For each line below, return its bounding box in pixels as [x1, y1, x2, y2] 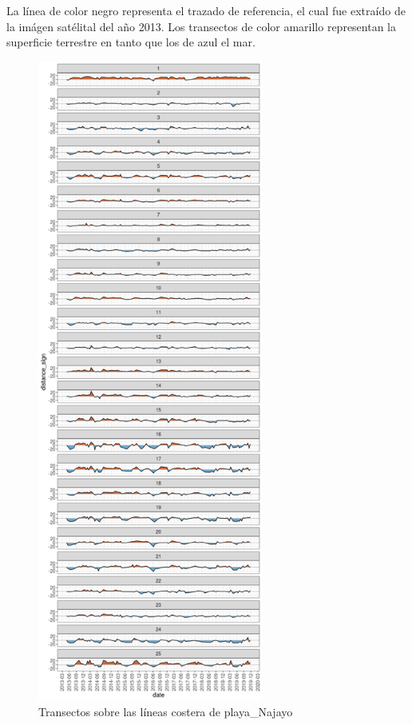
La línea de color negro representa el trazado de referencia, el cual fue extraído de [6, 2, 406, 18]
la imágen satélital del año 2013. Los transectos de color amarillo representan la [6, 18, 397, 34]
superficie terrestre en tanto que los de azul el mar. [6, 34, 256, 50]
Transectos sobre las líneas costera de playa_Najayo [38, 703, 293, 720]
